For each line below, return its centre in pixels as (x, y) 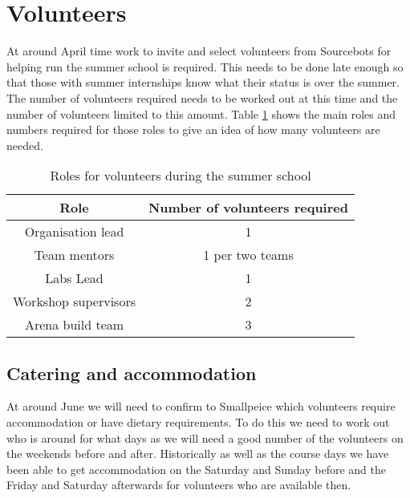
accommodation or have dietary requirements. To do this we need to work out (198, 422)
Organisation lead (74, 232)
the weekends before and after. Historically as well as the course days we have (198, 453)
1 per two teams (248, 255)
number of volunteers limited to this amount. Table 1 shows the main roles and (201, 113)
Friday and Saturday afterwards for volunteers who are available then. (179, 485)
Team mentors (74, 255)
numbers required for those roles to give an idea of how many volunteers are (193, 130)
